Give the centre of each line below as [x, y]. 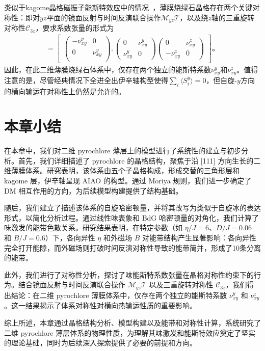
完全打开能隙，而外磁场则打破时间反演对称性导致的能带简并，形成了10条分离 [132, 247]
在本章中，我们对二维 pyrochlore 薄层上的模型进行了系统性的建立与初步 [123, 151]
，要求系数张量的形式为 [75, 28]
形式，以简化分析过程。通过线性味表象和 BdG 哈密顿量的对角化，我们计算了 [132, 217]
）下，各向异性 [70, 238]
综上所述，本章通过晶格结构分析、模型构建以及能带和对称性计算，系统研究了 [132, 322]
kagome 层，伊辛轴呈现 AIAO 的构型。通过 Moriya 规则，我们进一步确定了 [128, 181]
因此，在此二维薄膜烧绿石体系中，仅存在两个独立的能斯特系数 [108, 70]
